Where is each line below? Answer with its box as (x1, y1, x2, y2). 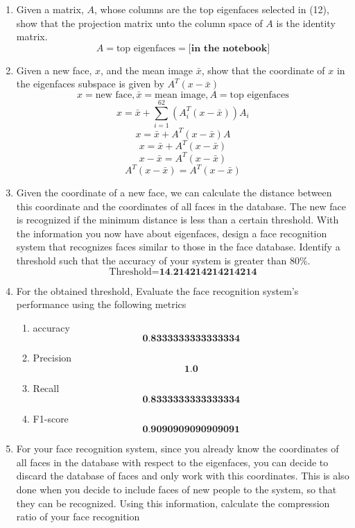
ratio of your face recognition (16, 509, 140, 524)
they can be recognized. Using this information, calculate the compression (16, 495, 330, 510)
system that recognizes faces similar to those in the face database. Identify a (16, 239, 340, 254)
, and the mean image (101, 62, 193, 77)
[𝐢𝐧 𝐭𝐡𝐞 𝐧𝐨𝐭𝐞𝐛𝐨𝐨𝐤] (188, 43, 270, 53)
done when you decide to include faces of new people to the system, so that (16, 482, 337, 496)
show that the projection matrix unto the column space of (16, 15, 263, 30)
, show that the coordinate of (201, 62, 325, 77)
